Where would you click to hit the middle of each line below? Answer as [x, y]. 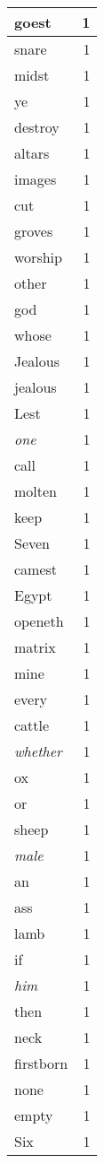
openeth [39, 621]
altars [32, 153]
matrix [35, 647]
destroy [37, 127]
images [36, 179]
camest [36, 569]
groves [34, 231]
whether [38, 751]
